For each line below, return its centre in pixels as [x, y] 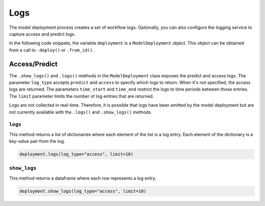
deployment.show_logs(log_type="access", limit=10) [83, 191]
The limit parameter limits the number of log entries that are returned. [81, 96]
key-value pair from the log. [37, 141]
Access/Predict [33, 64]
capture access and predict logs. [42, 34]
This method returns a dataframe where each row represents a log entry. [83, 178]
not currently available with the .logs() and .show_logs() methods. [80, 112]
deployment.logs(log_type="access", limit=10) [76, 154]
